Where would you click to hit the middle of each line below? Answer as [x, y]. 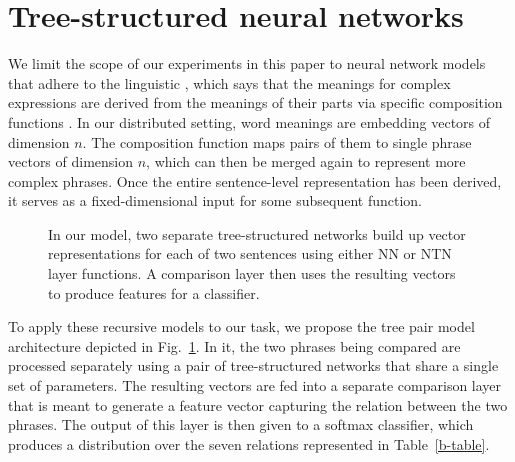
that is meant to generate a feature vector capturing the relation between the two [258, 404]
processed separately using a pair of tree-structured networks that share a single [253, 365]
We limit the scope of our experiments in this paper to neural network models [247, 63]
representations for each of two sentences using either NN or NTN [250, 253]
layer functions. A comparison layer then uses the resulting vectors [252, 273]
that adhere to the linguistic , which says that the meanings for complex [229, 82]
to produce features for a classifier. [154, 292]
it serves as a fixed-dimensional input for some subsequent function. [215, 200]
